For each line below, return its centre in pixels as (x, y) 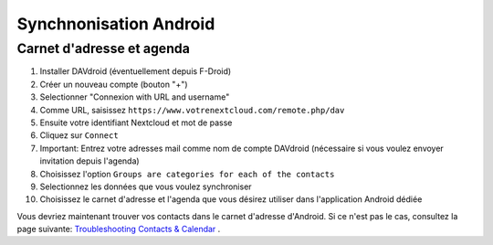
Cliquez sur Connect (79, 135)
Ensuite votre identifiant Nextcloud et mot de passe (136, 122)
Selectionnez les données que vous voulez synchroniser (146, 186)
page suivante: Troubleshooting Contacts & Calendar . (119, 229)
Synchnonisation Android (116, 24)
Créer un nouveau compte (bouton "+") (114, 84)
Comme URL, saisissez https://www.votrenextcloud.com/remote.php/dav (192, 110)
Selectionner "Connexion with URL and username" (135, 97)
